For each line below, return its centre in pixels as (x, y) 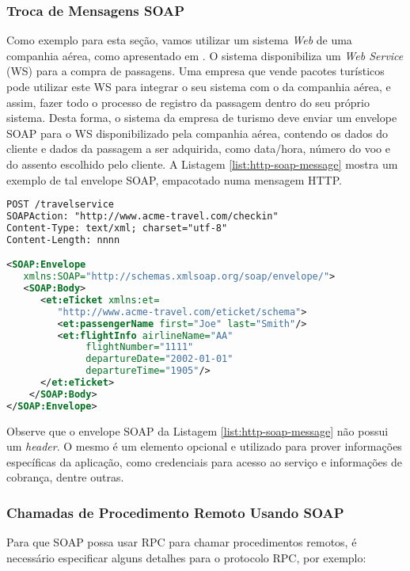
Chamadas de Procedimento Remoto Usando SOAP (175, 512)
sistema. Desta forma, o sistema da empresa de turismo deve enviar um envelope (202, 118)
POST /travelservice (61, 205)
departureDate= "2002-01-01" (159, 359)
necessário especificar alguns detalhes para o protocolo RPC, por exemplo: (186, 557)
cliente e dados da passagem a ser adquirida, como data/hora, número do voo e (198, 148)
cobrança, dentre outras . (65, 477)
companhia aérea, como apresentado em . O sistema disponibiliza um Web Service (205, 55)
